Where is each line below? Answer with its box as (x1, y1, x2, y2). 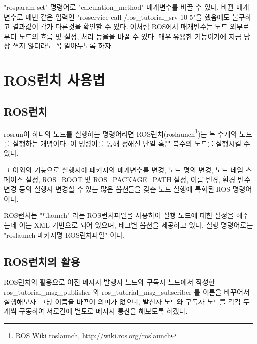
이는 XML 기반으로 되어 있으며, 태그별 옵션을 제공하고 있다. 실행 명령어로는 (19, 219, 253, 230)
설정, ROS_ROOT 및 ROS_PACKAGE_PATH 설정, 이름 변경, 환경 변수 (25, 174, 251, 184)
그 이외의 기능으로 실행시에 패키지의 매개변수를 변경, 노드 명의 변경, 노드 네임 (4, 164, 244, 174)
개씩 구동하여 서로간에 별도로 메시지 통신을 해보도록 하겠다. (4, 306, 188, 316)
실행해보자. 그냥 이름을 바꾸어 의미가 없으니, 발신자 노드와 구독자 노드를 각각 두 (4, 296, 250, 306)
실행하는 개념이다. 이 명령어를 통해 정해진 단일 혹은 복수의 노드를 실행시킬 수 (12, 138, 250, 148)
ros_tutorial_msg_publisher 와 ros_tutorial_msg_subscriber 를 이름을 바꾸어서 (4, 286, 250, 297)
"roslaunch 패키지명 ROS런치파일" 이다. (4, 229, 125, 240)
